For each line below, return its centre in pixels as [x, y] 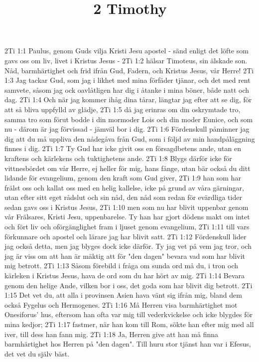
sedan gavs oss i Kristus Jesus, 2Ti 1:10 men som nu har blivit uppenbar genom [127, 207]
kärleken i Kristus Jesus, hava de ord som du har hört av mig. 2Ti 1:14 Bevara [125, 275]
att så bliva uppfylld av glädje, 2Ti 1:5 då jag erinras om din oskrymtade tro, [123, 109]
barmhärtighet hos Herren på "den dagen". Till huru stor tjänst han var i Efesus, [128, 344]
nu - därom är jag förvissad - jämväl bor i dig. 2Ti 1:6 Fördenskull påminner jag [127, 129]
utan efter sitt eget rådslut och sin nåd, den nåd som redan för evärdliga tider [123, 197]
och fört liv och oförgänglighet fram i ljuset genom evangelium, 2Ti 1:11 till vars [127, 227]
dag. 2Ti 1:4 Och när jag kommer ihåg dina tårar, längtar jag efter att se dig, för [128, 99]
